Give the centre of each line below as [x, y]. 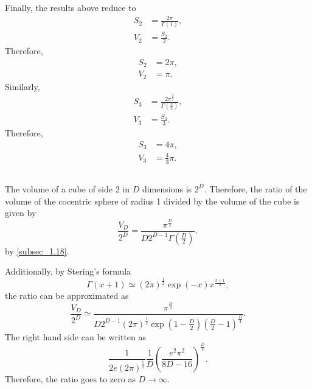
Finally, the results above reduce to [71, 7]
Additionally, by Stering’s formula [68, 271]
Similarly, [23, 86]
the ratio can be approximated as [67, 296]
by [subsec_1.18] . [37, 251]
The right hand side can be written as [76, 336]
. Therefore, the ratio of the [255, 188]
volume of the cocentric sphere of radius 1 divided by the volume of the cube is [152, 201]
